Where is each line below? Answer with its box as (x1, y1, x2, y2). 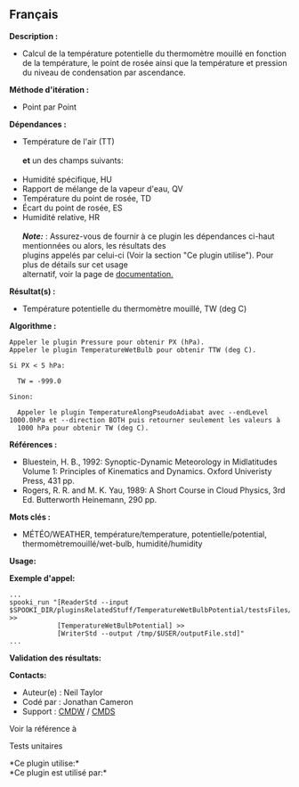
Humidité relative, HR (21, 211, 101, 222)
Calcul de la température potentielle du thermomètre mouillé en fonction (21, 48, 287, 59)
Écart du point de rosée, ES (21, 202, 123, 213)
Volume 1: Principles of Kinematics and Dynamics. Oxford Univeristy (21, 465, 272, 476)
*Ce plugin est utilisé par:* (9, 767, 108, 778)
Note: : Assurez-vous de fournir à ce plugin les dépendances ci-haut (21, 231, 275, 242)
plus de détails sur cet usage (21, 258, 129, 270)
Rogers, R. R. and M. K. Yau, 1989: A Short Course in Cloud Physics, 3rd (21, 485, 286, 496)
